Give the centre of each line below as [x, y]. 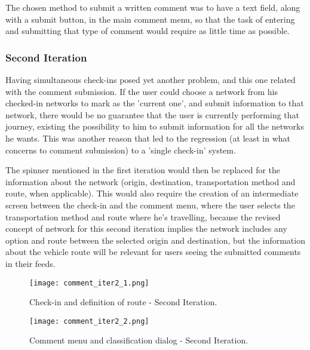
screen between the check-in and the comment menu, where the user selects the [150, 205]
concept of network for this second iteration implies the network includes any [146, 228]
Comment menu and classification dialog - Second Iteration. [139, 340]
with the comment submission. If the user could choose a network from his [142, 91]
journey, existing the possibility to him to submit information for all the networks [155, 126]
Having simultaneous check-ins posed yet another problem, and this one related [151, 79]
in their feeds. [30, 263]
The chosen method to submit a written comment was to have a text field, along [153, 7]
